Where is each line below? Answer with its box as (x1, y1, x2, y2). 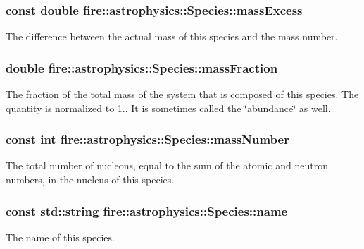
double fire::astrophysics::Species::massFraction (6, 59, 278, 76)
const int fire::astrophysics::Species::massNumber (6, 130, 289, 148)
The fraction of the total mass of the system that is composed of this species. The (6, 87, 359, 102)
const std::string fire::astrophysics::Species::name (6, 202, 288, 219)
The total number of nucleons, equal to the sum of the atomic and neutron (6, 158, 328, 173)
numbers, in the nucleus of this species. (6, 172, 175, 187)
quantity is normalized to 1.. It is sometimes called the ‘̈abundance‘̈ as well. (6, 100, 331, 115)
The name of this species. (6, 229, 115, 244)
